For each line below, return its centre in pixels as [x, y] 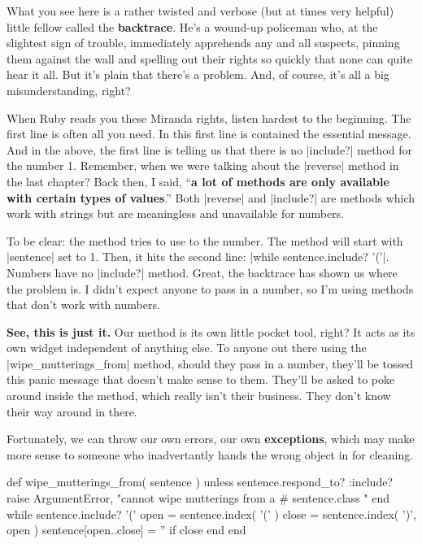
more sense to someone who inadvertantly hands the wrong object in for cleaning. [210, 454]
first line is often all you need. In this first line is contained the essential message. [209, 134]
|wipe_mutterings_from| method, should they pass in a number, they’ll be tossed [210, 363]
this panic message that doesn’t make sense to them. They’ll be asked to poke [201, 379]
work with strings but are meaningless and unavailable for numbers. [176, 213]
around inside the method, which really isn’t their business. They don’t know [199, 396]
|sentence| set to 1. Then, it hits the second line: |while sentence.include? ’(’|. [198, 257]
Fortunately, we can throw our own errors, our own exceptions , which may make [211, 439]
